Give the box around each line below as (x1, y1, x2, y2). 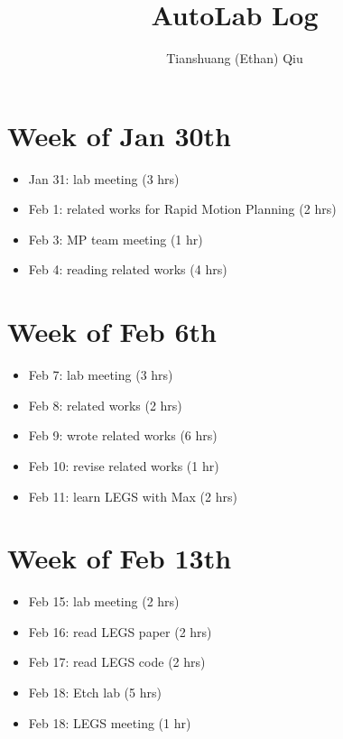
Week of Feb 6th (7, 313, 217, 350)
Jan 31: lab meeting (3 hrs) (28, 169, 180, 188)
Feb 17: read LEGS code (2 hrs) (28, 652, 206, 671)
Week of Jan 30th (7, 116, 231, 153)
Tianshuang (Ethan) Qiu (166, 49, 303, 68)
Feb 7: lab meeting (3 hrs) (28, 365, 173, 384)
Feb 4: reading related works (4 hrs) (28, 260, 227, 279)
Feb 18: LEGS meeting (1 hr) (28, 713, 191, 732)
